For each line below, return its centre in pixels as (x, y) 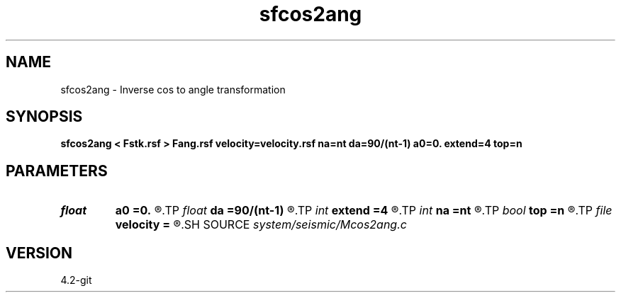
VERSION (39, 253)
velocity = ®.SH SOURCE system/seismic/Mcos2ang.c (261, 225)
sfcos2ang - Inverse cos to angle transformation (173, 89)
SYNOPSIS (44, 117)
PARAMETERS (57, 171)
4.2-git (76, 280)
